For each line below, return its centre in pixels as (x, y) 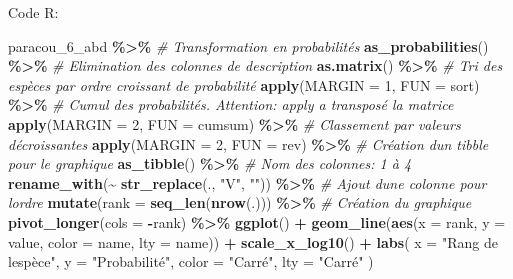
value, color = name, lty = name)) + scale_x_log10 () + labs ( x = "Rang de (253, 241)
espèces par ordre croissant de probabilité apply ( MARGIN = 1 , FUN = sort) (244, 84)
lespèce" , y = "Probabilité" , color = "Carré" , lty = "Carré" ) (191, 261)
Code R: (33, 12)
